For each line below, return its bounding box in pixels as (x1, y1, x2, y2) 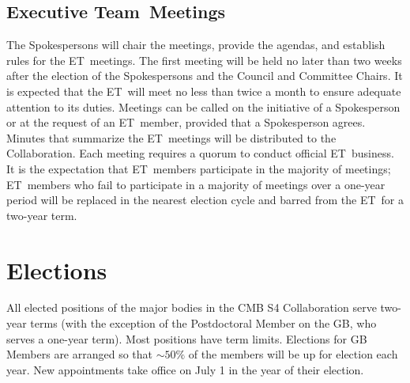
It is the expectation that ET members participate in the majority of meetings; (6, 160, 391, 176)
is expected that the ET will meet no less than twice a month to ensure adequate (6, 82, 401, 99)
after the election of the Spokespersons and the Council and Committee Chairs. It (6, 67, 403, 84)
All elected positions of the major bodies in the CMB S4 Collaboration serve (6, 299, 377, 316)
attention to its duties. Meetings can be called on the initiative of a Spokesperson (6, 98, 401, 115)
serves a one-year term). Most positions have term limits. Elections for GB (6, 330, 367, 347)
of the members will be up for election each (188, 346, 398, 362)
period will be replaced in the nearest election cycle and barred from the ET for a (6, 191, 404, 208)
